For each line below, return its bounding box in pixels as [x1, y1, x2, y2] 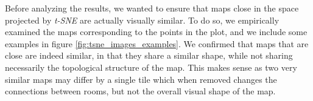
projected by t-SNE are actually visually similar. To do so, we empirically [5, 13, 280, 26]
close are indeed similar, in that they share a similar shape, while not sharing [5, 49, 293, 62]
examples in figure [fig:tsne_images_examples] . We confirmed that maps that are [5, 37, 309, 50]
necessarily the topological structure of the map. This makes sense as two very [5, 60, 297, 73]
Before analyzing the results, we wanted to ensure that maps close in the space [5, 2, 299, 14]
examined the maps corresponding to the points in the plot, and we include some [5, 25, 308, 38]
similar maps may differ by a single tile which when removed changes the [5, 73, 277, 85]
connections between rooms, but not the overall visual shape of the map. [5, 85, 276, 97]
